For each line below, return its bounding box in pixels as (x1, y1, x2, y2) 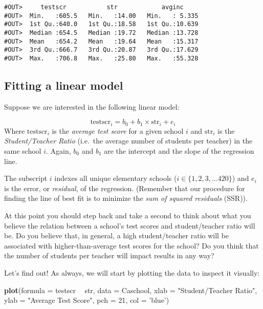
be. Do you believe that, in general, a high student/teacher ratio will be (4, 230, 229, 241)
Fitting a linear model (4, 77, 123, 93)
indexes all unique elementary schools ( (54, 173, 177, 183)
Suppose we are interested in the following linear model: (4, 101, 180, 112)
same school (4, 146, 41, 156)
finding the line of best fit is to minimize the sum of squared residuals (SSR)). (4, 193, 248, 203)
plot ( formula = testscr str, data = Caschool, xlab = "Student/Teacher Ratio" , (4, 284, 257, 295)
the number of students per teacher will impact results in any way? (4, 250, 214, 261)
